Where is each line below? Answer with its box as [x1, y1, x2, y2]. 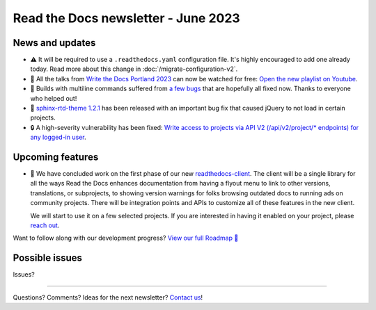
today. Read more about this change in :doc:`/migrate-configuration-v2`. [30, 65, 238, 73]
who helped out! [30, 94, 77, 102]
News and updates [13, 37, 96, 49]
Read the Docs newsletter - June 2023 [13, 10, 240, 26]
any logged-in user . [30, 133, 86, 142]
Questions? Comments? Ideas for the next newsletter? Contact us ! [13, 293, 203, 302]
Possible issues [13, 252, 83, 264]
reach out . [30, 221, 60, 229]
